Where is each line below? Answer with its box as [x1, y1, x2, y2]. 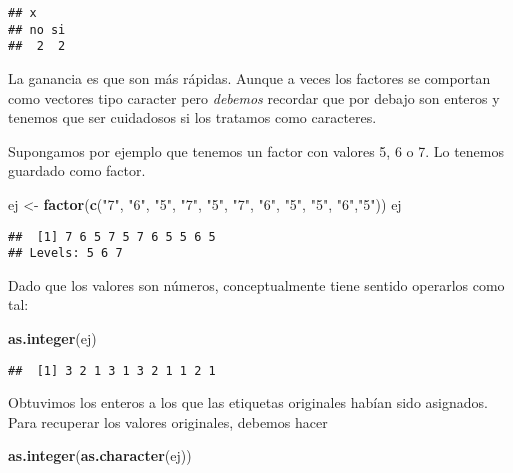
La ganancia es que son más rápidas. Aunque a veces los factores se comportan [8, 67, 491, 88]
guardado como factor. [8, 160, 146, 181]
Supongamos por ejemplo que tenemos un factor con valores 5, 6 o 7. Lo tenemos [8, 140, 505, 161]
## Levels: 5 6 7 [8, 246, 123, 261]
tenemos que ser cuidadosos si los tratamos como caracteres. [8, 107, 377, 128]
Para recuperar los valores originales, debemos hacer [8, 411, 328, 432]
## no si [8, 22, 66, 37]
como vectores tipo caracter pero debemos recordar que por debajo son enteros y [8, 87, 500, 108]
